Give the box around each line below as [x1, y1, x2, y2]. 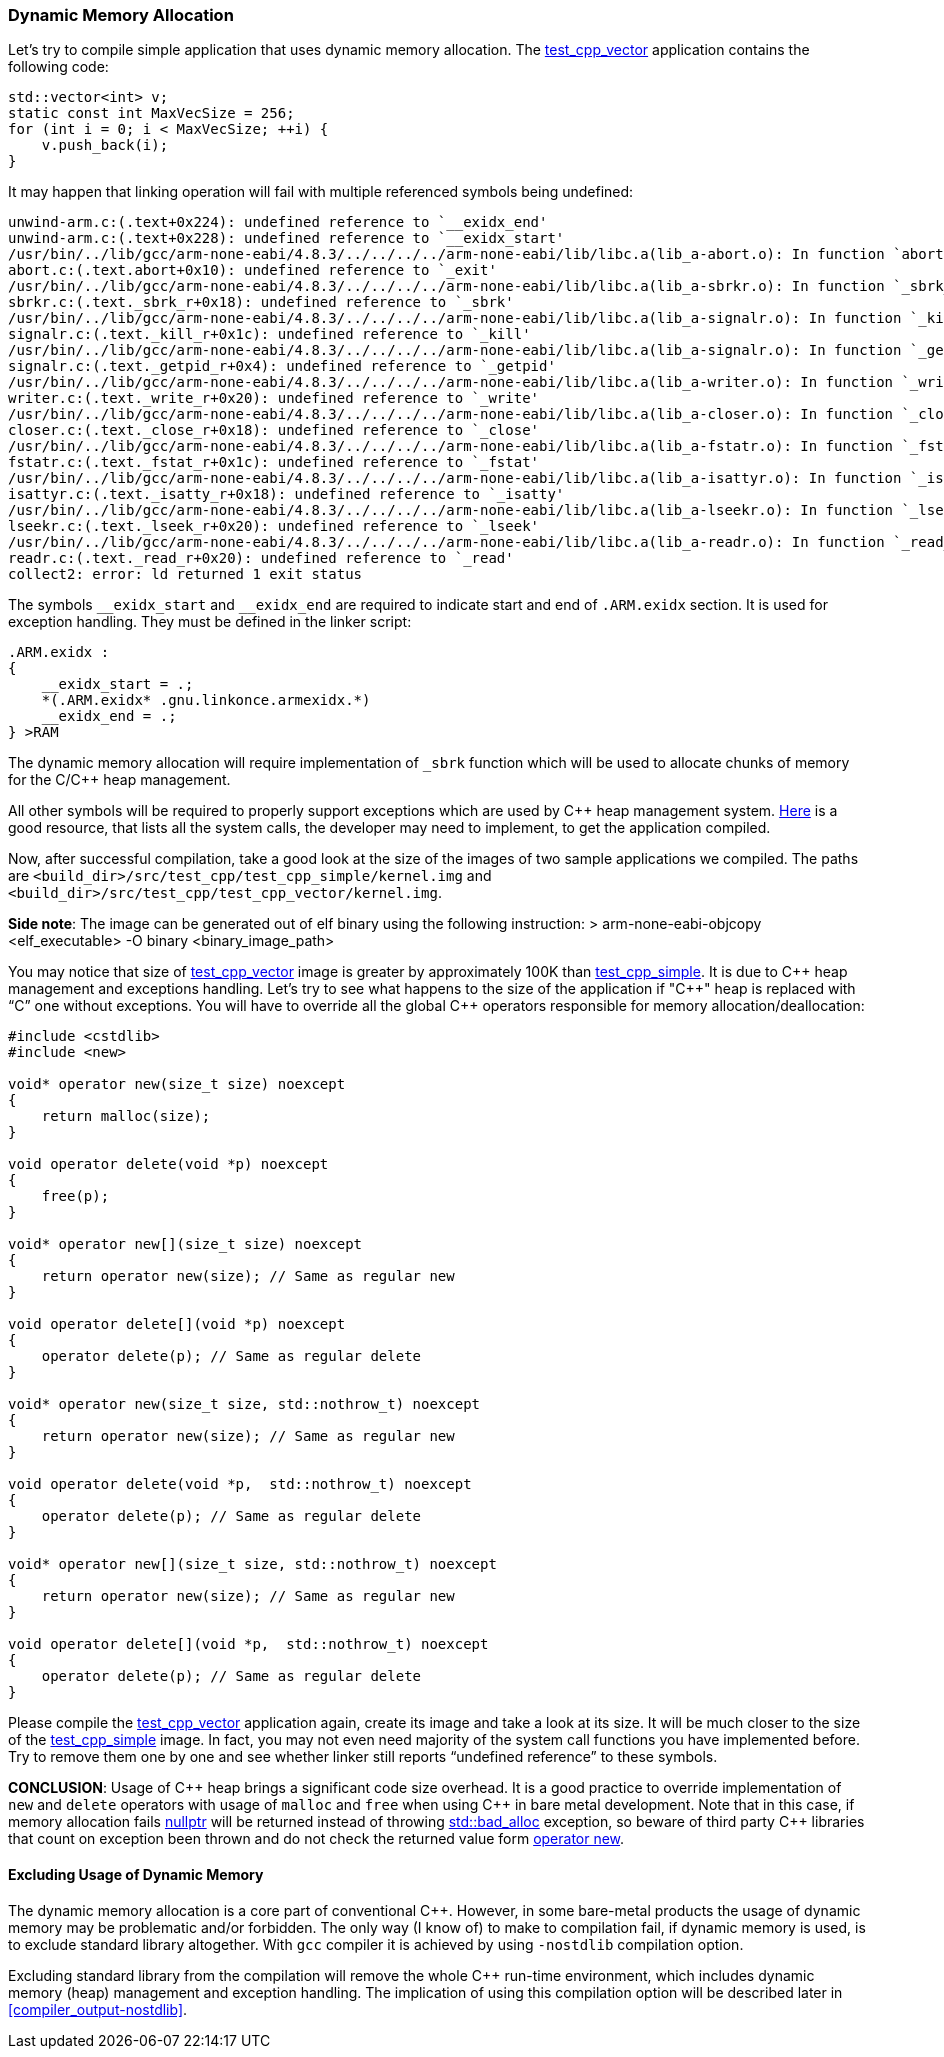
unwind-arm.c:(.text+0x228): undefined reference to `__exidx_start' [8, 230, 565, 247]
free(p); [41, 1188, 110, 1205]
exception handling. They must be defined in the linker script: [8, 613, 412, 631]
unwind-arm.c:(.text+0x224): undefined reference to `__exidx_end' [8, 214, 548, 231]
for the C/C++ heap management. [8, 771, 231, 789]
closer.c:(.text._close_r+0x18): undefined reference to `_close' [8, 422, 540, 439]
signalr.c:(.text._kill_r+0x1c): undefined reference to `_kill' [8, 326, 531, 343]
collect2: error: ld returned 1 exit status [8, 566, 363, 583]
